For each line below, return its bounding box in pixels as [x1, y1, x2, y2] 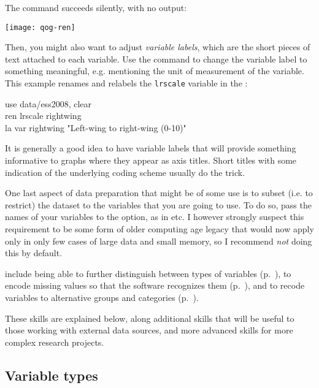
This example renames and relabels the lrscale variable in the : [5, 77, 248, 89]
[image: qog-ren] [5, 23, 75, 32]
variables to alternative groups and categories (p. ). [5, 291, 199, 303]
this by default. [5, 246, 63, 259]
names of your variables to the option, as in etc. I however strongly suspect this [5, 210, 304, 223]
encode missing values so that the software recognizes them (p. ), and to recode [5, 279, 305, 292]
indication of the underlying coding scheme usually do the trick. [5, 165, 245, 178]
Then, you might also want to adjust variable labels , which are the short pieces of [5, 40, 310, 53]
